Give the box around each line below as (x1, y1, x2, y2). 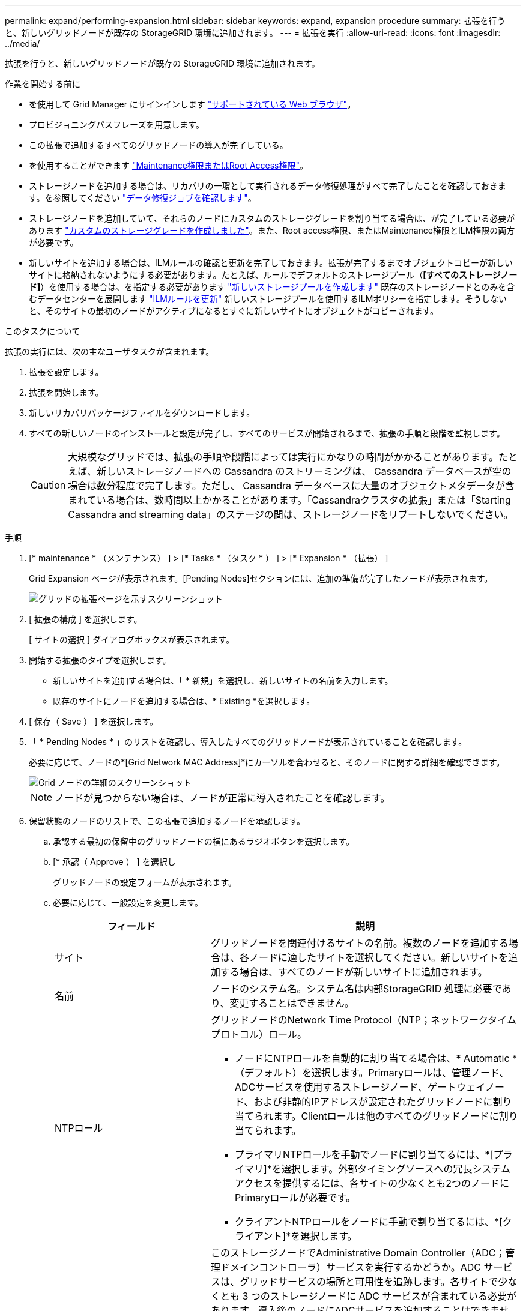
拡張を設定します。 (29, 367, 104, 377)
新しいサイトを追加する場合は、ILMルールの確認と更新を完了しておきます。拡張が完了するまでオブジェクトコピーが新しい (29, 258, 513, 268)
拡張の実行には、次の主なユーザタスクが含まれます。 (5, 346, 214, 357)
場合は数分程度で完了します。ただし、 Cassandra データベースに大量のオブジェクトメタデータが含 (68, 480, 515, 492)
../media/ (5, 38, 40, 49)
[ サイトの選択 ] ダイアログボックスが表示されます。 (29, 634, 235, 645)
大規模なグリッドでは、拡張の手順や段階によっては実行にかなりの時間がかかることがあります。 (68, 451, 499, 463)
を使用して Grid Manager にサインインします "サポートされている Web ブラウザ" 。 (29, 99, 356, 109)
